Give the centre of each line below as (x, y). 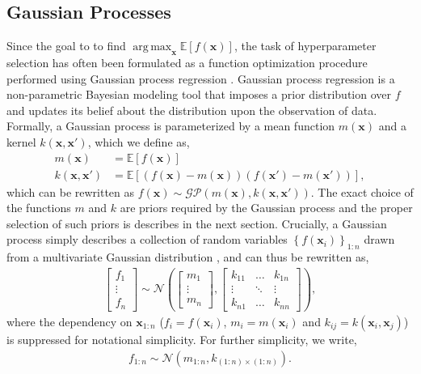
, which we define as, (139, 141)
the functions (39, 208)
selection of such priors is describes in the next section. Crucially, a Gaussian (197, 223)
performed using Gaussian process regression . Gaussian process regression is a (201, 78)
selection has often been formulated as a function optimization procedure (187, 62)
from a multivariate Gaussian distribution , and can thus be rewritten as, (188, 257)
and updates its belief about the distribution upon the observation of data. (192, 110)
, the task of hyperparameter (305, 46)
